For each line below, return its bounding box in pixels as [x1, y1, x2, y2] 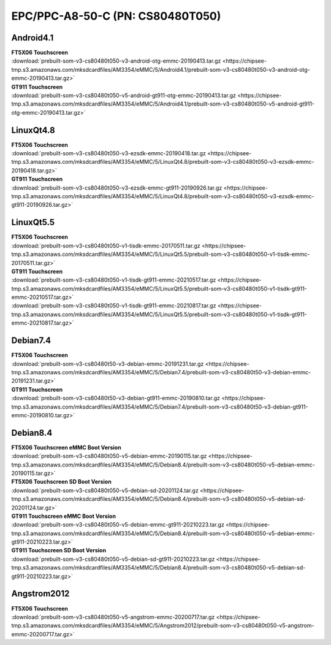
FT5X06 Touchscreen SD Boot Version [11, 478, 112, 485]
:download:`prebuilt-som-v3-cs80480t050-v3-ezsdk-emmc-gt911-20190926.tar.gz [11, 184, 223, 191]
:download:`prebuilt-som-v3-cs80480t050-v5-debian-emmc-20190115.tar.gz [11, 452, 207, 460]
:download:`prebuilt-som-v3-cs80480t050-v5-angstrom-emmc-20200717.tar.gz [11, 613, 215, 620]
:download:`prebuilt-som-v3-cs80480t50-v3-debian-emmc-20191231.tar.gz [11, 360, 204, 368]
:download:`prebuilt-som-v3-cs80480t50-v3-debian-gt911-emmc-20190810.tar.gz [11, 395, 221, 402]
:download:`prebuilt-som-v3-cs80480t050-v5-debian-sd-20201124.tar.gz [11, 487, 199, 494]
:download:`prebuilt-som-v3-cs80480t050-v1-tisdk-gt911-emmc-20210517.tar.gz [11, 276, 216, 284]
